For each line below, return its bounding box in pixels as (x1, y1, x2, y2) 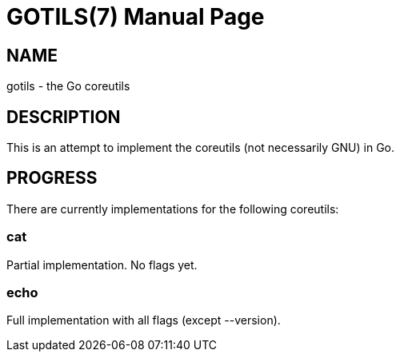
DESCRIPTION (6, 106, 121, 127)
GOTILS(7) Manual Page (6, 3, 265, 30)
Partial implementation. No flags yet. (6, 257, 198, 272)
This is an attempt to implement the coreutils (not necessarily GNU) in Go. (6, 141, 395, 155)
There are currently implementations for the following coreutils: (6, 201, 339, 216)
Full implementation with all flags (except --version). (6, 313, 281, 328)
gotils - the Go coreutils (6, 79, 130, 93)
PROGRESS (6, 168, 98, 189)
